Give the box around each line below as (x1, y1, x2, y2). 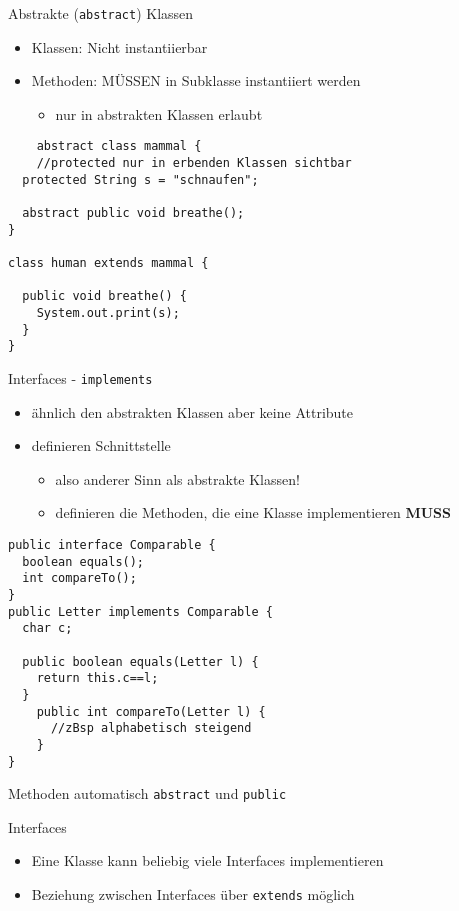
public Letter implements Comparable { (8, 604, 273, 619)
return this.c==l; (36, 671, 159, 686)
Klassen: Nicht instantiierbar (31, 36, 208, 57)
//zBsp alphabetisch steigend (50, 721, 252, 736)
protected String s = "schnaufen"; (22, 172, 259, 187)
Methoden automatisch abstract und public (8, 783, 287, 804)
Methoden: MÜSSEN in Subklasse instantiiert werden (31, 70, 361, 91)
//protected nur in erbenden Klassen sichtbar (36, 156, 352, 171)
